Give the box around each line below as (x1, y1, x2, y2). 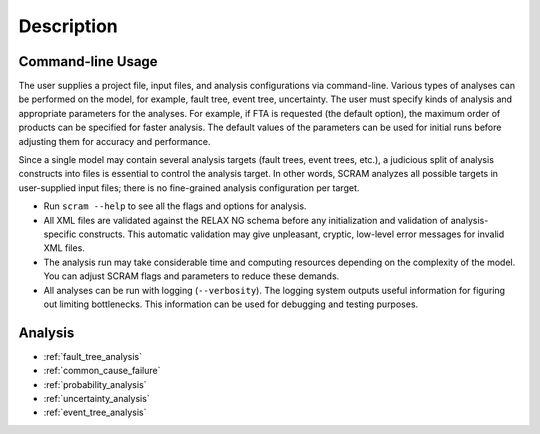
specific (43, 228, 77, 240)
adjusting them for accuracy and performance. (18, 135, 211, 147)
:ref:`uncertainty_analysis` (43, 393, 150, 404)
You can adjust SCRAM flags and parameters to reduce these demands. (43, 270, 340, 282)
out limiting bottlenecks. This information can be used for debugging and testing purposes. (43, 298, 419, 310)
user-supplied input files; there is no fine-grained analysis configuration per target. (18, 181, 360, 194)
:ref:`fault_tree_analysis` (43, 350, 142, 362)
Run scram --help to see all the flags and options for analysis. (43, 200, 307, 212)
